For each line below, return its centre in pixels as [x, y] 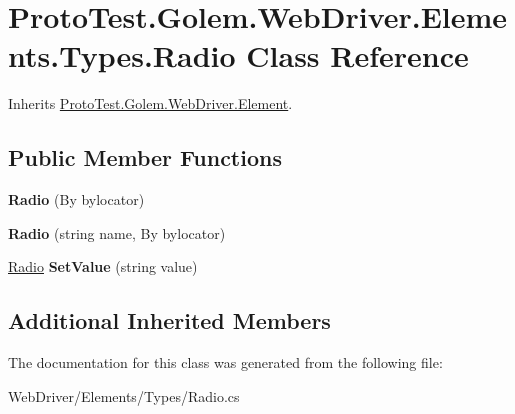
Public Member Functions [145, 157]
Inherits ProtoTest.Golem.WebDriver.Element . [150, 103]
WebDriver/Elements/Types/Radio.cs [124, 395]
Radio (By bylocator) [76, 199]
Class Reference [357, 55]
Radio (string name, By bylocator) [117, 232]
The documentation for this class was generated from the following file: [225, 362]
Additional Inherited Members [169, 320]
